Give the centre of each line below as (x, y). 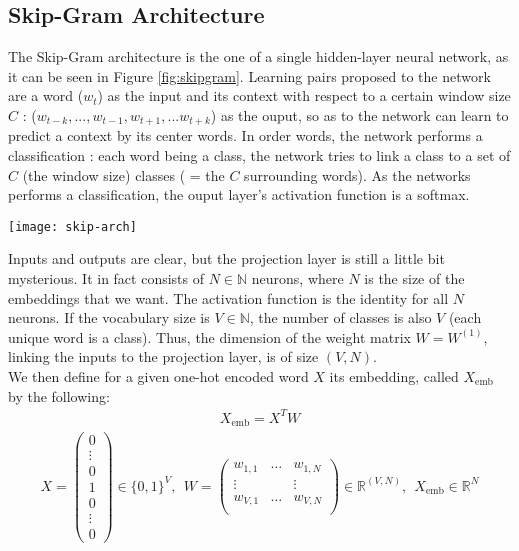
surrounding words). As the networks (357, 174)
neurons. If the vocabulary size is (109, 317)
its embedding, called (394, 376)
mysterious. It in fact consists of (106, 278)
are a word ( (46, 95)
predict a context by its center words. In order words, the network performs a (245, 135)
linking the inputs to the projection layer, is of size (163, 356)
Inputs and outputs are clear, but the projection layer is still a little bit (226, 258)
